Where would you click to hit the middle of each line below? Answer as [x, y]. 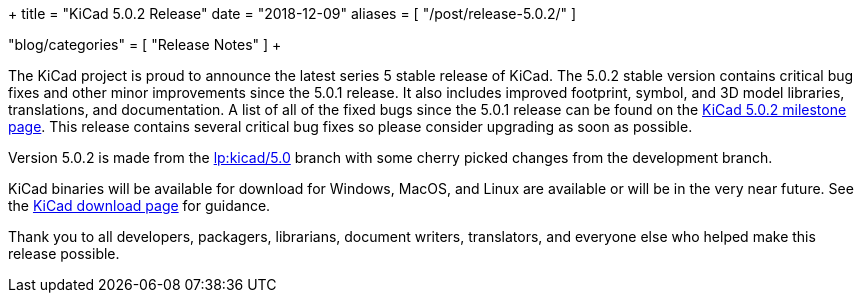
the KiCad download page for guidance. [139, 205]
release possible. [64, 253]
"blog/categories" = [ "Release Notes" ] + [145, 44]
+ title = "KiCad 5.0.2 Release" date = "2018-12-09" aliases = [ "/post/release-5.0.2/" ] [292, 13]
